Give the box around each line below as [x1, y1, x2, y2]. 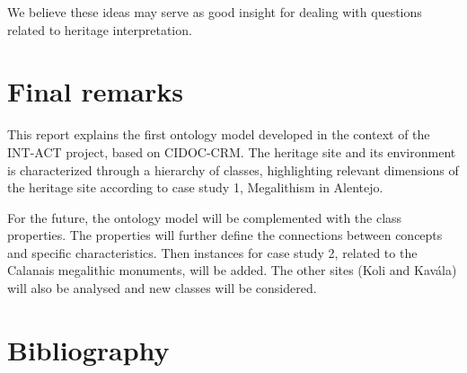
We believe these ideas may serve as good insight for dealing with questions [7, 3, 422, 21]
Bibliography [7, 331, 170, 368]
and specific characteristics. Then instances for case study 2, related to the [7, 243, 418, 262]
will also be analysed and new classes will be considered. [7, 279, 317, 298]
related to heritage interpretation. [7, 20, 192, 39]
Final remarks [7, 73, 183, 110]
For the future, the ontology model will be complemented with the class [7, 208, 402, 226]
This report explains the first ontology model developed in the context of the [7, 125, 430, 144]
